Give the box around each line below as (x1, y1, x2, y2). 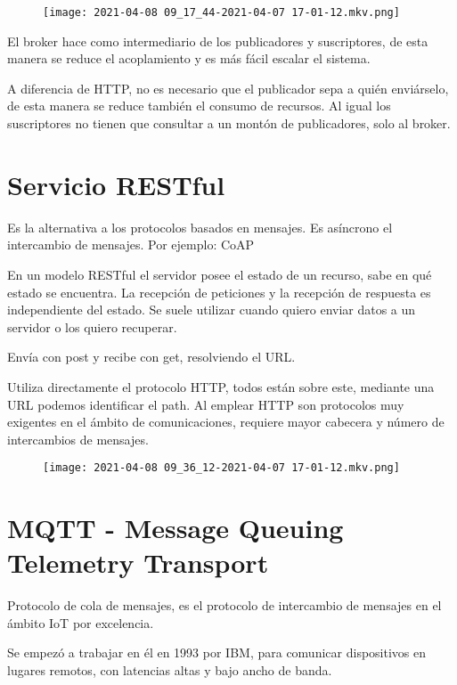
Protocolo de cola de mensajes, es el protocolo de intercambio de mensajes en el (7, 596, 442, 615)
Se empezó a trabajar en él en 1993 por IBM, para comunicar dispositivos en (7, 643, 426, 662)
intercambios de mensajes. (7, 429, 149, 448)
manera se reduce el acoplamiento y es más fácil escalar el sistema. (7, 49, 371, 68)
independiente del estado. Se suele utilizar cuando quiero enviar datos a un (7, 300, 416, 319)
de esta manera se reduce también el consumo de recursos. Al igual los (7, 96, 391, 115)
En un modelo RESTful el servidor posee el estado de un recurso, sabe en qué (7, 265, 432, 283)
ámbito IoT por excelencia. (7, 613, 154, 632)
